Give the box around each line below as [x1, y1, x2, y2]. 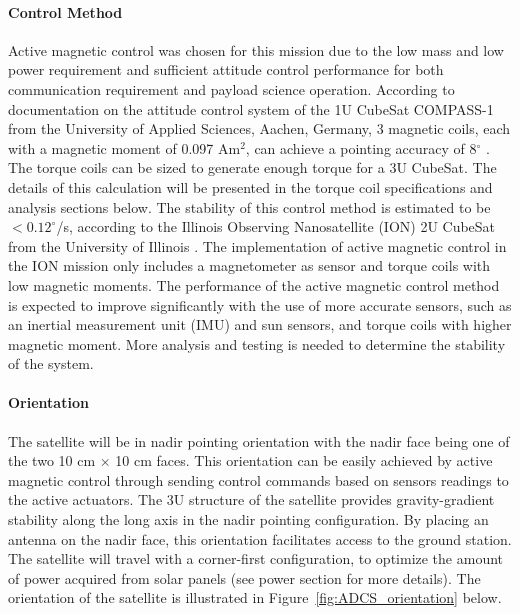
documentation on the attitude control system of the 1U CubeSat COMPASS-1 [8, 98, 494, 119]
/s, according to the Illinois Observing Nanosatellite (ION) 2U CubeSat [56, 216, 496, 237]
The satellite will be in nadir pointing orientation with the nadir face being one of [8, 430, 510, 451]
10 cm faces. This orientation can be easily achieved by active [115, 450, 493, 471]
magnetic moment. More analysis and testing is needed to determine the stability [8, 333, 506, 354]
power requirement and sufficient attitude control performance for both [8, 59, 444, 80]
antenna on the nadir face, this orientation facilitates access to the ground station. [8, 528, 512, 549]
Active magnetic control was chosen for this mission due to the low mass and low [8, 39, 504, 60]
